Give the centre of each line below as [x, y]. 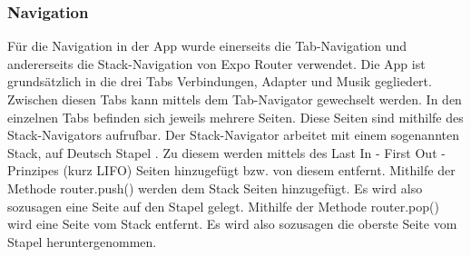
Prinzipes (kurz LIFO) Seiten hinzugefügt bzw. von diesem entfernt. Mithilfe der [231, 170]
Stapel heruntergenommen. [82, 241]
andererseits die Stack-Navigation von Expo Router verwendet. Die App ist [216, 63]
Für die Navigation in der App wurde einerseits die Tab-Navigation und [207, 46]
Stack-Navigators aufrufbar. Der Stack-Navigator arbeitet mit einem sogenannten [233, 135]
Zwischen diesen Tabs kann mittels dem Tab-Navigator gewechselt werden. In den [235, 99]
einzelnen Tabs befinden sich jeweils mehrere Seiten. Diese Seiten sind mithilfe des [235, 117]
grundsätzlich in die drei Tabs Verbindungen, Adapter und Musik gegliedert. [220, 81]
